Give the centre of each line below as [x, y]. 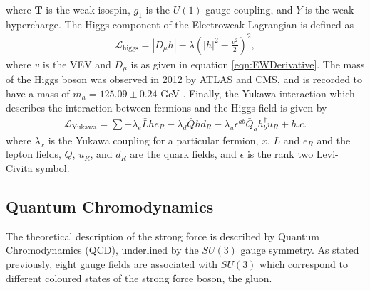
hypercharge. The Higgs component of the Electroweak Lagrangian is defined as [180, 24]
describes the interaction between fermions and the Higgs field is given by [166, 107]
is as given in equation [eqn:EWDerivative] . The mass [248, 64]
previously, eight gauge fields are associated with [112, 263]
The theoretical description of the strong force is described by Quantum [163, 236]
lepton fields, [34, 154]
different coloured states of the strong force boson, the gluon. [139, 278]
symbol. [53, 167]
